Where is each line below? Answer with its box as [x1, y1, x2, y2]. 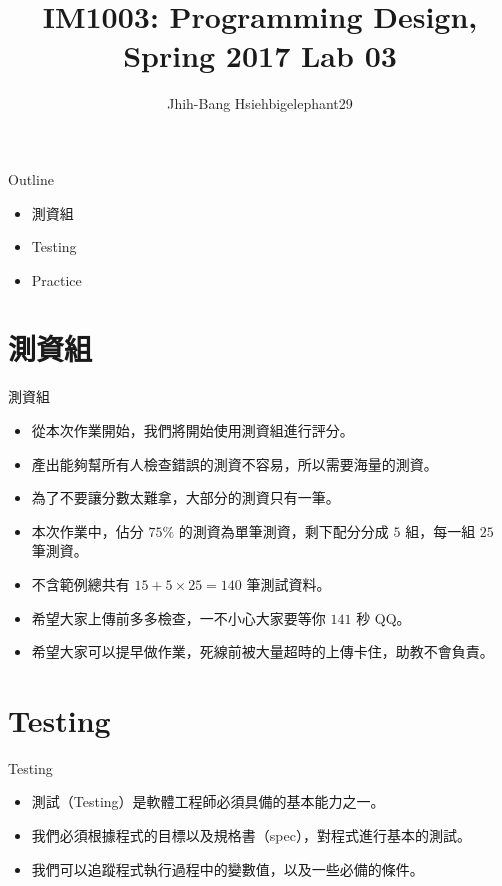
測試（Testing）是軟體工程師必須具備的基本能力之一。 [31, 791, 385, 812]
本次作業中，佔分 [31, 520, 144, 541]
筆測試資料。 [246, 573, 331, 594]
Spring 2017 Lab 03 [123, 35, 397, 76]
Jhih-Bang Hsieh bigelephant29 [167, 93, 353, 114]
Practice [31, 269, 82, 290]
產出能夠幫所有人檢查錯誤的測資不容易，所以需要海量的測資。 [31, 453, 438, 474]
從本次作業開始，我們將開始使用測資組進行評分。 [31, 420, 354, 440]
